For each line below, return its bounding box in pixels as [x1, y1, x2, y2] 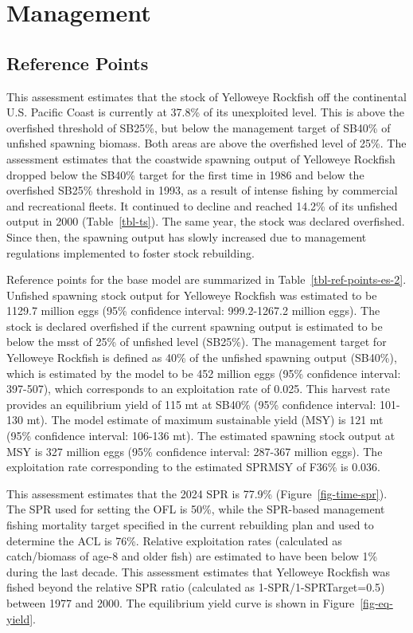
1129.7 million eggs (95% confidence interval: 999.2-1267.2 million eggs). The [6, 302, 380, 319]
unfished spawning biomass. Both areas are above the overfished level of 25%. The [6, 135, 407, 151]
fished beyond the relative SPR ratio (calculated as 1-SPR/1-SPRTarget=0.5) [6, 579, 385, 596]
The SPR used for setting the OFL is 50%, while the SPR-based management [6, 501, 385, 517]
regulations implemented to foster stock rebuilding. [6, 244, 255, 261]
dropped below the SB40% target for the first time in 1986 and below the [6, 166, 364, 183]
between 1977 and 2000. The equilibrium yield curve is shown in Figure [6, 594, 355, 611]
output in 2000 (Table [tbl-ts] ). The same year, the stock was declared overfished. [6, 213, 405, 230]
